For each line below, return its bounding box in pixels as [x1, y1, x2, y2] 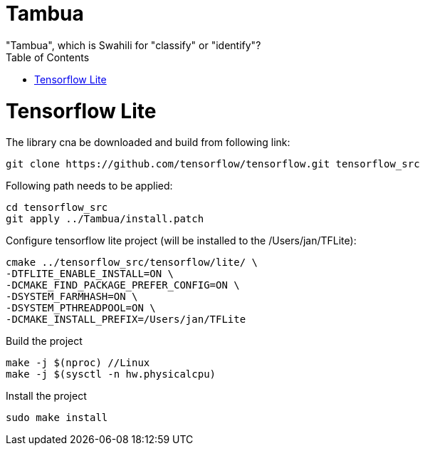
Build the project [6, 335, 83, 348]
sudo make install [6, 412, 108, 424]
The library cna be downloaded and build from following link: [6, 136, 290, 149]
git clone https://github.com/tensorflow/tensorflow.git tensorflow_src [6, 158, 420, 170]
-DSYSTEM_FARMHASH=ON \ [6, 291, 138, 303]
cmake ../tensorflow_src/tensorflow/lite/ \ [6, 256, 258, 269]
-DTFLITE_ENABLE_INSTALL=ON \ [6, 268, 174, 280]
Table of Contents [6, 51, 90, 63]
